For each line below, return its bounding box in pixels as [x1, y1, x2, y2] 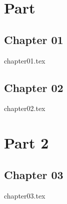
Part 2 [4, 132, 49, 153]
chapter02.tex [4, 103, 45, 113]
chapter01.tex [4, 55, 45, 65]
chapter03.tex [4, 190, 45, 200]
